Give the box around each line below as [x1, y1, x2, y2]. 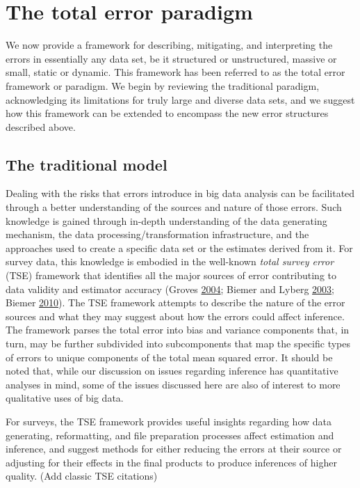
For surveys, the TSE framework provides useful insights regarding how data [6, 414, 332, 428]
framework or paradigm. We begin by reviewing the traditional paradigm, [6, 78, 320, 93]
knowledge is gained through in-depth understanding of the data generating [6, 213, 327, 228]
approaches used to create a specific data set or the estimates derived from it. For [6, 240, 353, 255]
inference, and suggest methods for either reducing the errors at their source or [6, 441, 342, 456]
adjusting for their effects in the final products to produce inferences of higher [6, 455, 337, 469]
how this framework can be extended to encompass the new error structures [6, 106, 329, 120]
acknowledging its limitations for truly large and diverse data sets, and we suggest [6, 92, 355, 107]
